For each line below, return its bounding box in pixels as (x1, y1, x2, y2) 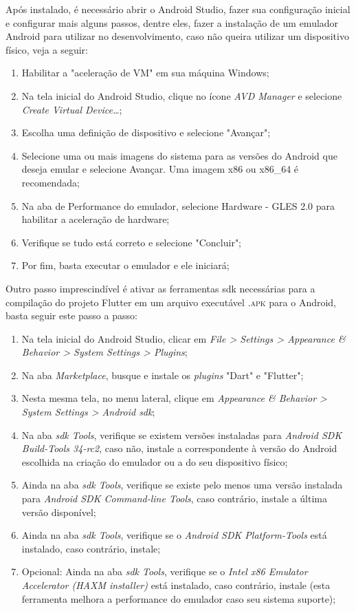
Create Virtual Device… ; (21, 102, 122, 116)
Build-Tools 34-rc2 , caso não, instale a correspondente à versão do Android (21, 441, 337, 455)
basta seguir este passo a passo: (5, 308, 137, 323)
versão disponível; (21, 504, 96, 519)
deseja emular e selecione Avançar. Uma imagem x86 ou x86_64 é (21, 162, 299, 176)
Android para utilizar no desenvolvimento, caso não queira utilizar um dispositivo (5, 29, 349, 43)
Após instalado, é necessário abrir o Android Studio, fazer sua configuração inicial (5, 2, 351, 16)
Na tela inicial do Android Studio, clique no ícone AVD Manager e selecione (21, 88, 342, 103)
